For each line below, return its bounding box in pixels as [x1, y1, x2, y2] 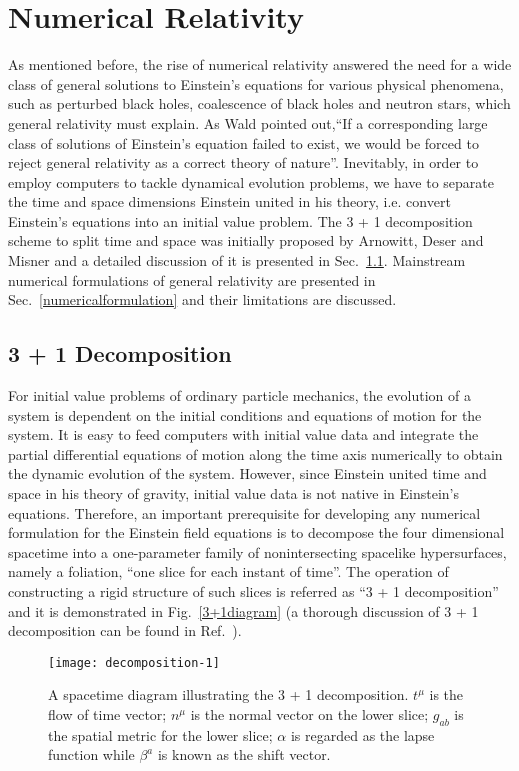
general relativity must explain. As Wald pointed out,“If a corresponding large [8, 112, 488, 133]
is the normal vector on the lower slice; [190, 704, 429, 725]
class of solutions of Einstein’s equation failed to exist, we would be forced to [8, 132, 479, 153]
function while [48, 744, 135, 765]
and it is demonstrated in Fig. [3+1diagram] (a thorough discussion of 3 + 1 [8, 600, 479, 621]
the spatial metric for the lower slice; [48, 724, 273, 745]
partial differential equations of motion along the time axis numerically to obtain [8, 443, 503, 464]
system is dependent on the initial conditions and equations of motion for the [8, 404, 482, 425]
